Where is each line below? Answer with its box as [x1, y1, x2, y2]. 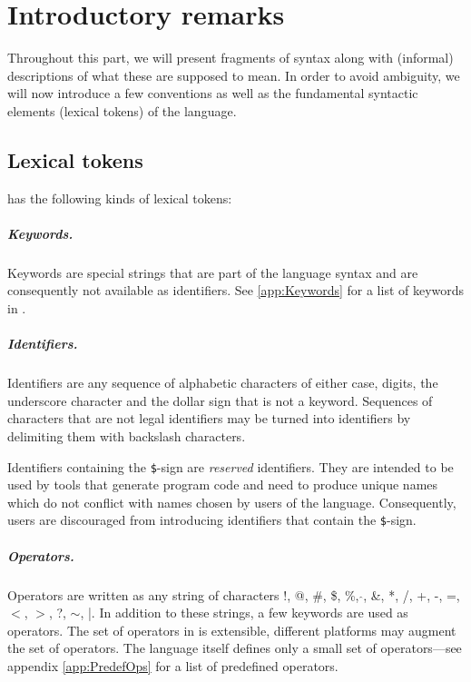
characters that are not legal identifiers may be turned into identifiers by [7, 409, 411, 428]
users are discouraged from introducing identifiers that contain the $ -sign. [7, 510, 417, 529]
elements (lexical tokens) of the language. [7, 101, 237, 120]
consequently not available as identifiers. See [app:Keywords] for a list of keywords [7, 281, 465, 300]
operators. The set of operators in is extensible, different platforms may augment [7, 620, 456, 639]
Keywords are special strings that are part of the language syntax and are [7, 262, 418, 282]
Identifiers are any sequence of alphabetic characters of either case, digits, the [7, 373, 438, 392]
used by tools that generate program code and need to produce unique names [7, 475, 438, 494]
